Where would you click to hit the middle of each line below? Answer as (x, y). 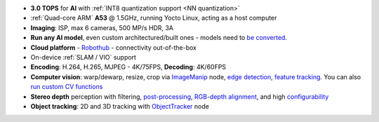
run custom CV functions (67, 87)
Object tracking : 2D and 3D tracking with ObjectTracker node (120, 106)
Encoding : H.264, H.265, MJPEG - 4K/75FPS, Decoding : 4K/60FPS (128, 67)
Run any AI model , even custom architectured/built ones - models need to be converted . (159, 38)
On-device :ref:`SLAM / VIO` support (84, 57)
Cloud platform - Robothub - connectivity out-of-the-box (113, 47)
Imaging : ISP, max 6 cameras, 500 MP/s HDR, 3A (102, 27)
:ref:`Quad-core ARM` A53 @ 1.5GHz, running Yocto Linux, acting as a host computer (154, 18)
